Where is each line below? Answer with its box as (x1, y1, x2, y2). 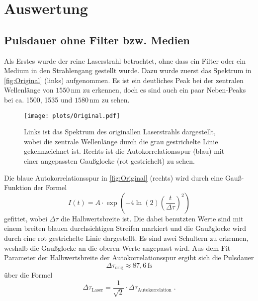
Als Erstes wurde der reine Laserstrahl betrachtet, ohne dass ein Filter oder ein (4, 55, 246, 66)
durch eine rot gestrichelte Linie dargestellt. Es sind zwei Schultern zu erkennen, (4, 232, 249, 243)
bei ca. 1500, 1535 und (4, 94, 73, 104)
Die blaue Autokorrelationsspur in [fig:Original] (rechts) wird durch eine (4, 172, 223, 183)
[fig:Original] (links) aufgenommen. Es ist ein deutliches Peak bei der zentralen (4, 75, 244, 85)
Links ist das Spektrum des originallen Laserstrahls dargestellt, (24, 126, 216, 137)
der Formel (33, 182, 67, 193)
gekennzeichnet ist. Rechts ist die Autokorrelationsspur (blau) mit (24, 146, 225, 156)
